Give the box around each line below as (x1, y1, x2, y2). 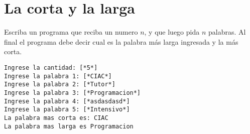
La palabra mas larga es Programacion (4, 122, 134, 130)
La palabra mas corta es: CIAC (4, 114, 108, 121)
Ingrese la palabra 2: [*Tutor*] (4, 81, 115, 88)
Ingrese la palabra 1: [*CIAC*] (4, 72, 112, 80)
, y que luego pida (144, 27, 200, 37)
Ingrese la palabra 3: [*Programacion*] (4, 89, 141, 96)
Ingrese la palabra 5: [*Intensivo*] (4, 106, 130, 113)
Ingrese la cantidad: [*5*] (4, 64, 98, 71)
